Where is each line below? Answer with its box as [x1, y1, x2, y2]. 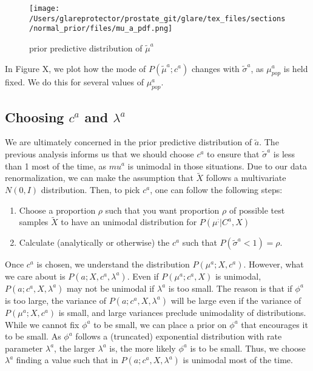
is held [283, 62, 308, 74]
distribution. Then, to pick [41, 183, 140, 195]
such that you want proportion [105, 203, 220, 216]
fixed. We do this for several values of [5, 76, 144, 88]
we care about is [5, 269, 66, 282]
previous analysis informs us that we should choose [5, 147, 194, 160]
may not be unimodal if [67, 281, 155, 294]
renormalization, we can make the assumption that [5, 171, 194, 184]
